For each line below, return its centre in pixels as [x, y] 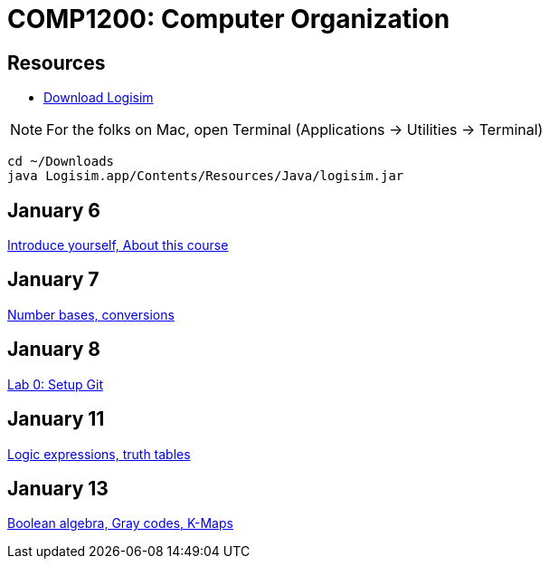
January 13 [58, 488]
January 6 [54, 210]
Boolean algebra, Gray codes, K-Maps [120, 523]
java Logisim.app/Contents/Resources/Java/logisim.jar [206, 176]
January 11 [56, 419]
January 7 [53, 280]
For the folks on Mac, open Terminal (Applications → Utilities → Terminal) [295, 130]
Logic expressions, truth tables [99, 454]
